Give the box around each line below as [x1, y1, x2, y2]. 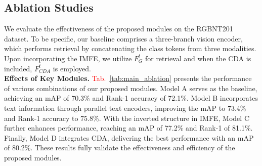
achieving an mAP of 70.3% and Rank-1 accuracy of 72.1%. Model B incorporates [4, 93, 258, 103]
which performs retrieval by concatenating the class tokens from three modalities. [4, 43, 256, 54]
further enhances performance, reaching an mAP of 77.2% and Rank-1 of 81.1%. [4, 122, 253, 133]
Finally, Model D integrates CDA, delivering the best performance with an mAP [4, 132, 254, 143]
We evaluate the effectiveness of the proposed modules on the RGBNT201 [4, 23, 233, 34]
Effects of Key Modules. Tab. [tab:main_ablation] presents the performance [4, 73, 252, 84]
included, [4, 63, 32, 73]
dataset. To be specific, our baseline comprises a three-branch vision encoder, [4, 33, 243, 44]
